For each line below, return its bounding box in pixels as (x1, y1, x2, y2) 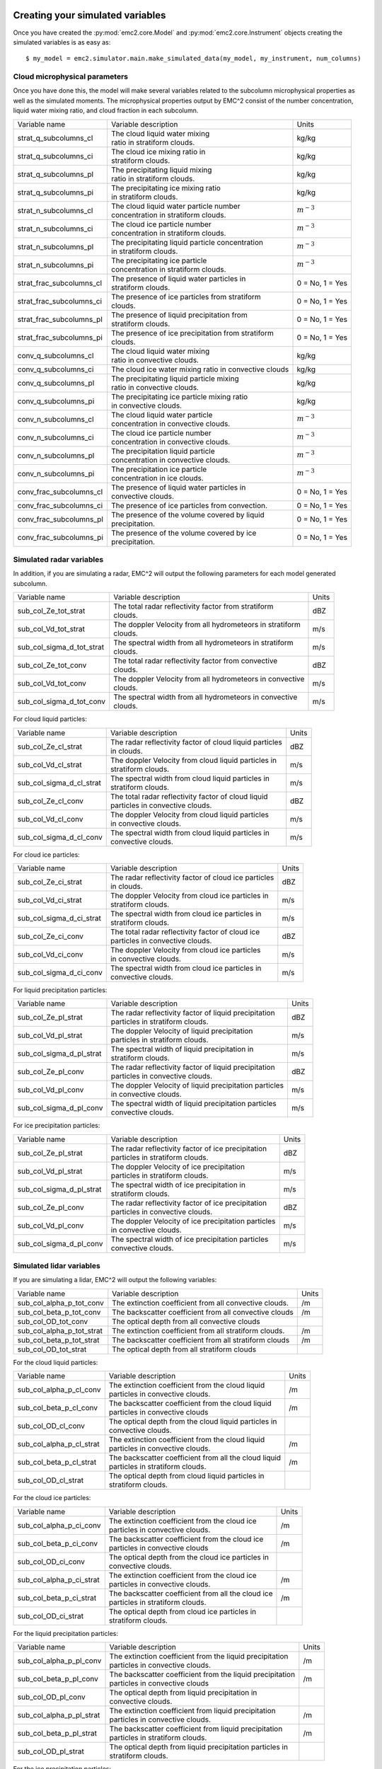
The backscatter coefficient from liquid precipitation (109, 1724, 283, 1734)
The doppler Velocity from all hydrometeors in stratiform (113, 620, 301, 630)
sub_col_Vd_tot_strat (17, 624, 85, 634)
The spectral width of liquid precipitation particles (110, 1099, 277, 1109)
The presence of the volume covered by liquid (110, 509, 265, 519)
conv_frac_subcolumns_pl (17, 514, 104, 524)
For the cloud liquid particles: (13, 1358, 98, 1366)
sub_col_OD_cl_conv (17, 1421, 85, 1431)
